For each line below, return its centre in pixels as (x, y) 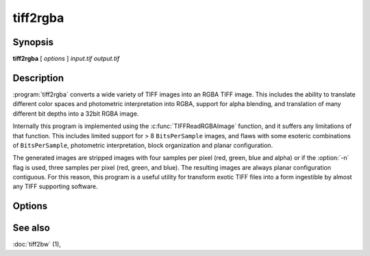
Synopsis (33, 42)
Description (38, 78)
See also (32, 228)
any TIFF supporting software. (56, 187)
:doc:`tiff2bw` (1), (37, 244)
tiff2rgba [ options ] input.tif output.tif (66, 59)
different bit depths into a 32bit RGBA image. (76, 114)
